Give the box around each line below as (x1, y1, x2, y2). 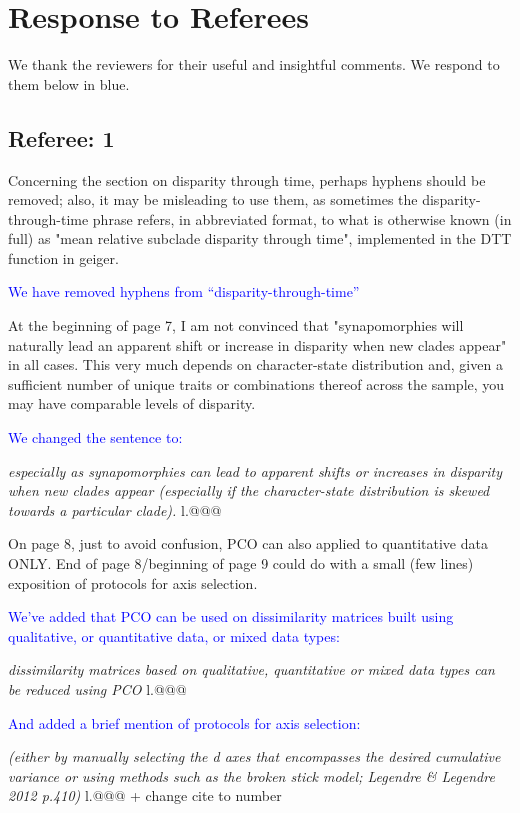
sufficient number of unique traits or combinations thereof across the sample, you (8, 373, 505, 394)
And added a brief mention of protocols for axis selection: (8, 712, 361, 733)
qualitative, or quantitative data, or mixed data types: (8, 625, 340, 646)
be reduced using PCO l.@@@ (8, 678, 187, 699)
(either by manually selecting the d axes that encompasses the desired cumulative (8, 746, 501, 767)
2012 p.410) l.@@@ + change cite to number (8, 785, 282, 806)
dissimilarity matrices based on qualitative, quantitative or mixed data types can (8, 659, 495, 680)
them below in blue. (8, 73, 130, 94)
